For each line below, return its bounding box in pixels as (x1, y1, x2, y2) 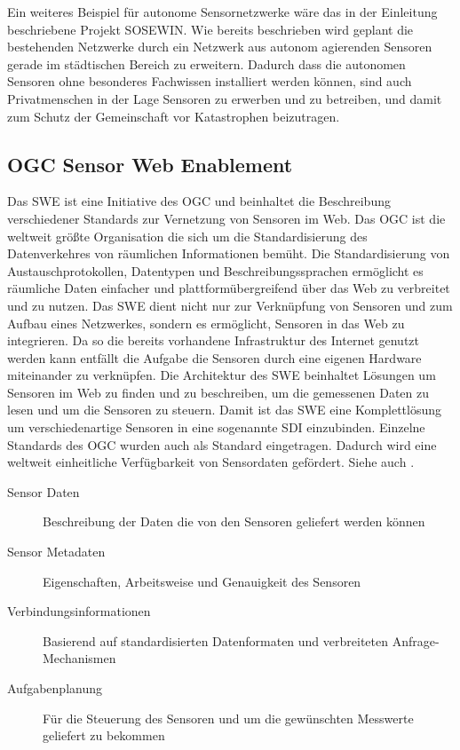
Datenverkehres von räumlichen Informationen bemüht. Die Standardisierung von (7, 244, 450, 263)
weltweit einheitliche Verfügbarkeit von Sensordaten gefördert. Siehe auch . (7, 453, 415, 471)
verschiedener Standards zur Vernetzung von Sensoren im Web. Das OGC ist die (7, 209, 446, 227)
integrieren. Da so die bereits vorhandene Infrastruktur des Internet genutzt (7, 331, 420, 350)
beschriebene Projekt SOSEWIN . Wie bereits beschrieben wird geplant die (7, 20, 414, 38)
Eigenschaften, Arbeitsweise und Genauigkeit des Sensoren (43, 572, 361, 590)
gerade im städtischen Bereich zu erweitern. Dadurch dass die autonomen (7, 54, 406, 73)
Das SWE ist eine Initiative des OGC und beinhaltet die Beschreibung (7, 192, 391, 210)
